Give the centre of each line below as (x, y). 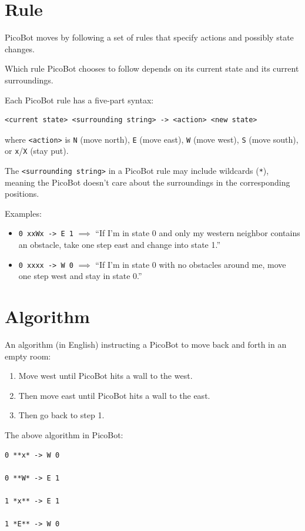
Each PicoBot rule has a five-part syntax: (79, 100)
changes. (20, 48)
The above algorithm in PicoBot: (64, 435)
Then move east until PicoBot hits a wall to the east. (114, 395)
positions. (22, 194)
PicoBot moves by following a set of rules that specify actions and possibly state (149, 37)
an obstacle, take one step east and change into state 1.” (120, 245)
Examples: (23, 213)
